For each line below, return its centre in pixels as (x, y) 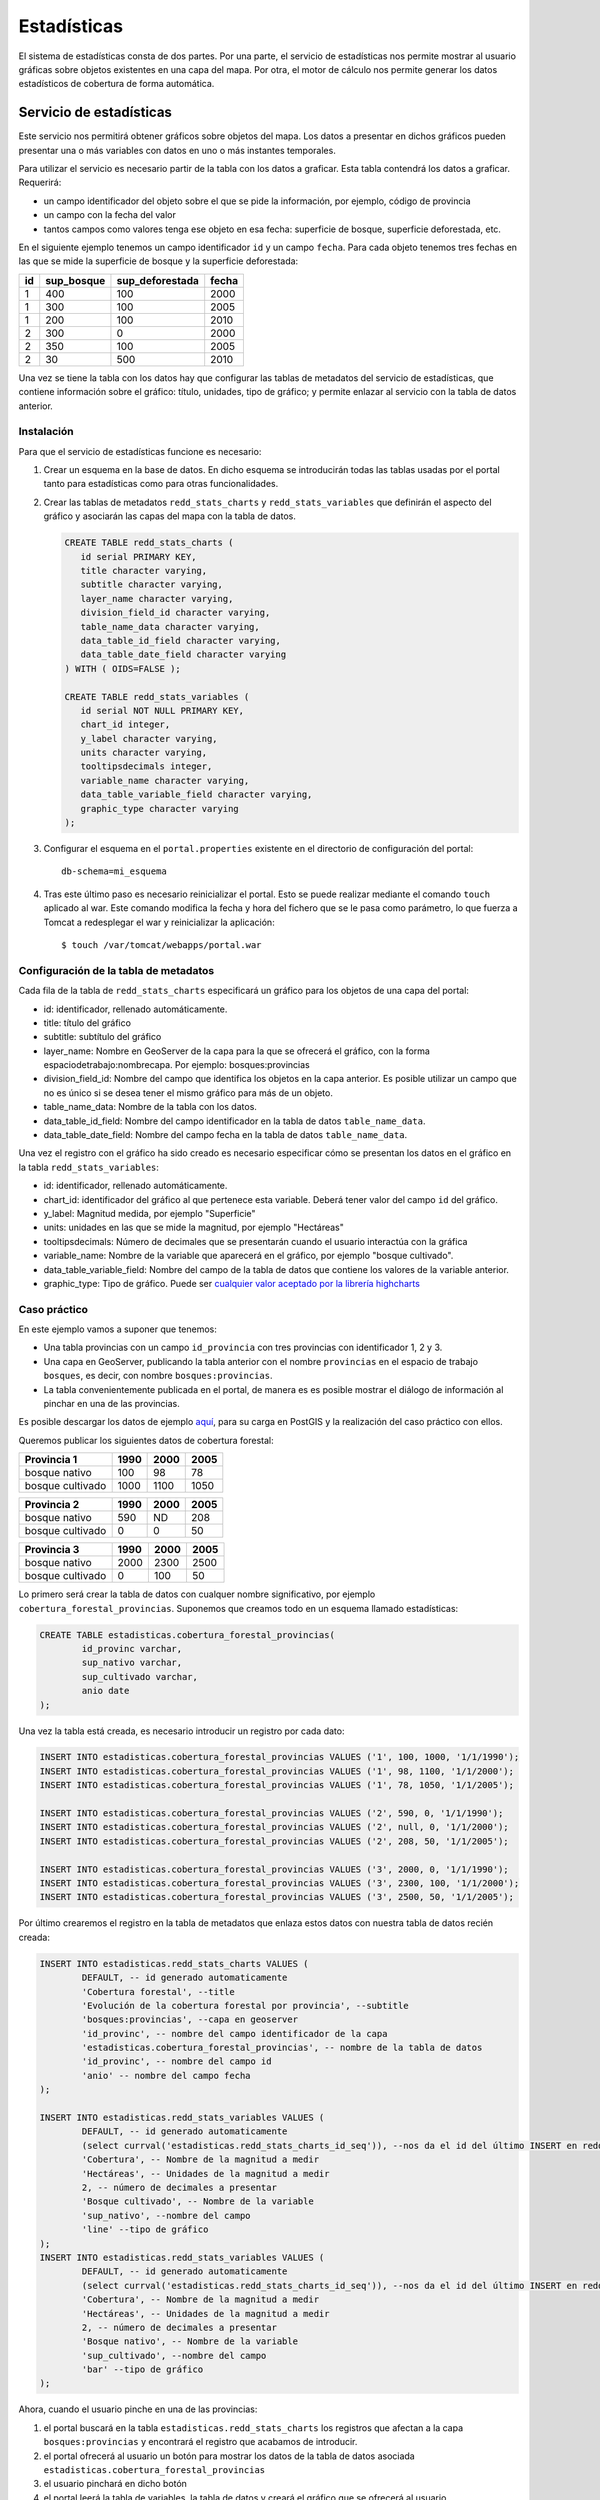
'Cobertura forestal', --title (158, 1991)
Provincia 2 (52, 1505)
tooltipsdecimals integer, (146, 766)
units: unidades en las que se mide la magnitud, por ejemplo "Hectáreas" (194, 1227)
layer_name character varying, (157, 598)
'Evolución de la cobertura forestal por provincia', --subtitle (245, 2005)
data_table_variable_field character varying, (196, 794)
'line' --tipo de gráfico (145, 2229)
